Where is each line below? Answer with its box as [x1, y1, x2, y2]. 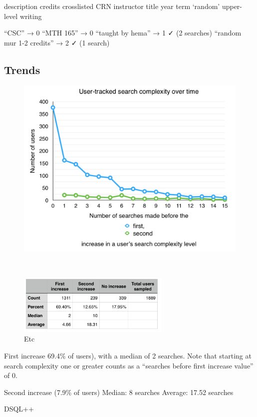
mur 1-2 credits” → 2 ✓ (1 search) [4, 37, 110, 47]
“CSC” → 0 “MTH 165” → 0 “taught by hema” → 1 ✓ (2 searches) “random [4, 27, 242, 38]
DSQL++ [4, 403, 34, 414]
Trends [4, 61, 40, 77]
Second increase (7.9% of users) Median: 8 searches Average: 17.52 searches [4, 386, 234, 397]
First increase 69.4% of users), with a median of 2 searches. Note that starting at [4, 350, 252, 360]
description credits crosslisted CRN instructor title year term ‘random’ [4, 1, 220, 11]
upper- [222, 1, 243, 11]
